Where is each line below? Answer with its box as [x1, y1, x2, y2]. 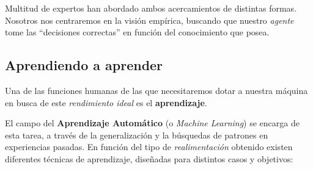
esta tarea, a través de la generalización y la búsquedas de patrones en [5, 128, 268, 141]
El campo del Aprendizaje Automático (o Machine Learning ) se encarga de [5, 117, 300, 129]
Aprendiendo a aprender [5, 56, 163, 74]
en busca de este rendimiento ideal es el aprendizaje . [5, 96, 207, 109]
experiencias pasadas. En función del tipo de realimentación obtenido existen [5, 140, 293, 153]
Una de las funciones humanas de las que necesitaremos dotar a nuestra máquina [5, 84, 308, 96]
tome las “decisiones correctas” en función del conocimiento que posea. [5, 26, 270, 38]
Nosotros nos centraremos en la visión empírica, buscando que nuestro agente [5, 13, 294, 26]
